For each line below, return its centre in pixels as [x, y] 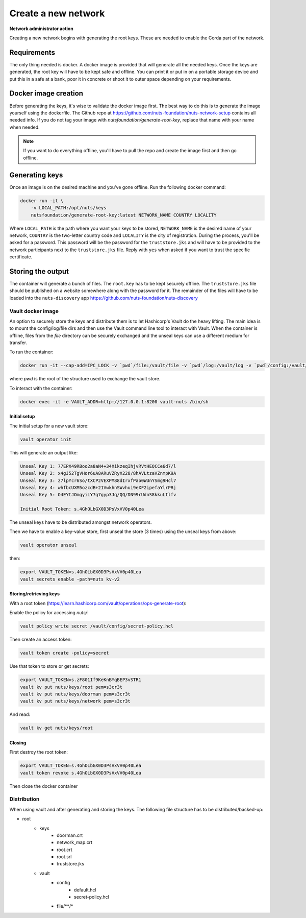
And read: [20, 714]
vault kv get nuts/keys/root [57, 728]
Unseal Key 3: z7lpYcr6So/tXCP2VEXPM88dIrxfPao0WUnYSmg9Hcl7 [98, 480]
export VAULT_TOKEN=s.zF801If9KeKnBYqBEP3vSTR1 [81, 680]
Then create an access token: [41, 639]
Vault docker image [34, 311]
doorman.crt [70, 835]
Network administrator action [41, 29]
